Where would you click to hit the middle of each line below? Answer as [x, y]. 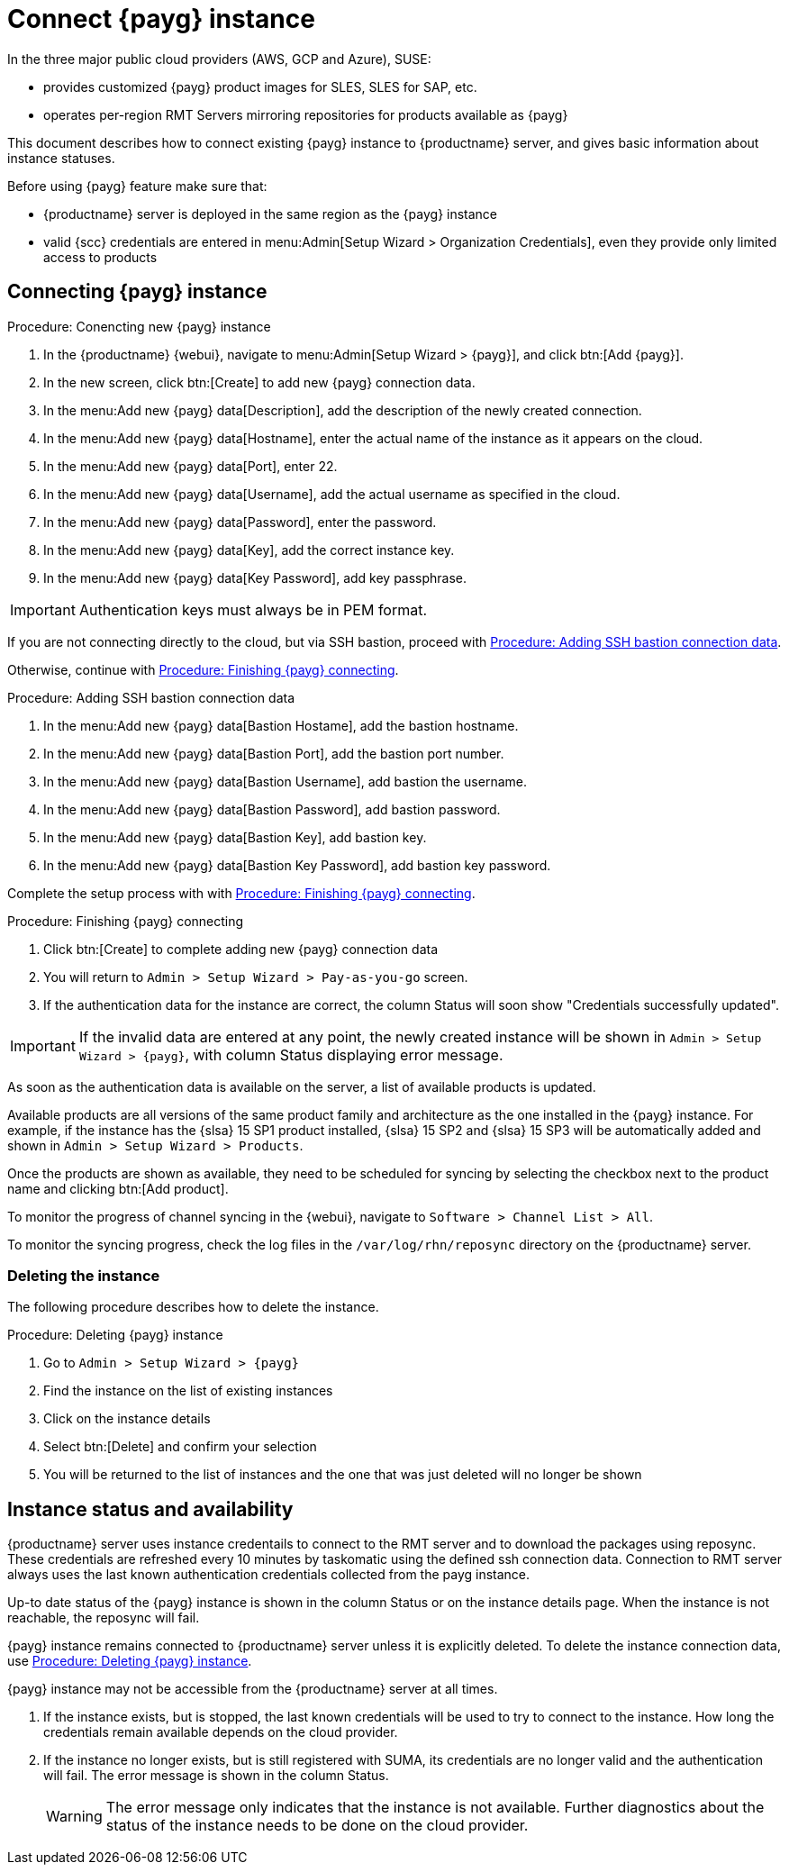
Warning [74, 1817]
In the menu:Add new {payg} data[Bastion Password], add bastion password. [272, 809]
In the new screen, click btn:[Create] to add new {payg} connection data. [259, 382]
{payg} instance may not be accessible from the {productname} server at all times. [253, 1689]
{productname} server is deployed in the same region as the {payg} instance [271, 214]
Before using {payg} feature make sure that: [137, 186]
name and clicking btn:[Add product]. [118, 1188]
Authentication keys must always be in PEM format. [253, 609]
